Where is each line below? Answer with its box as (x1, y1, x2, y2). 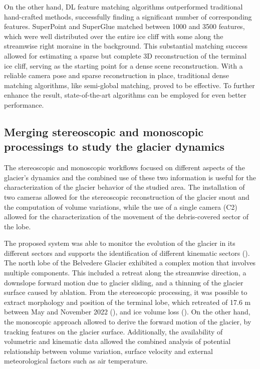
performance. (4, 99, 44, 110)
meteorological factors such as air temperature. (4, 355, 148, 366)
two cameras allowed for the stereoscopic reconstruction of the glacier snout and (4, 191, 249, 202)
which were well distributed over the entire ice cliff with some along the (4, 31, 223, 41)
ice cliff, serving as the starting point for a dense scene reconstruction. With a (4, 60, 243, 71)
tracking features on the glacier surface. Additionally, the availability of (4, 326, 223, 336)
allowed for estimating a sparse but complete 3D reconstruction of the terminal (4, 50, 247, 61)
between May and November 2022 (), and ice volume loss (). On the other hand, (4, 306, 250, 317)
